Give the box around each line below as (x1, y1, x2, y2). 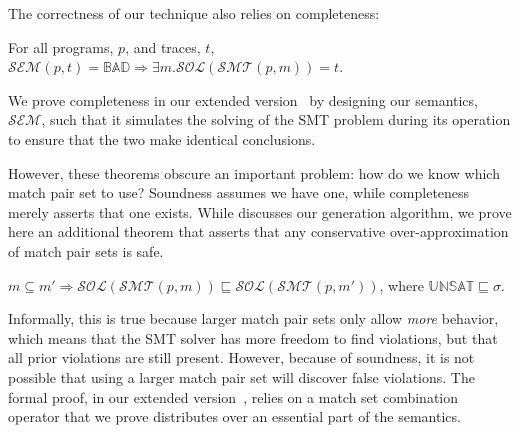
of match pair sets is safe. (8, 240, 164, 261)
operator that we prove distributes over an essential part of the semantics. (8, 406, 461, 427)
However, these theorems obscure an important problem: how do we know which (8, 162, 500, 183)
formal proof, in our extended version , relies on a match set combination (8, 386, 459, 407)
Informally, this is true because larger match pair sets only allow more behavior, (8, 308, 499, 329)
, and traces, (125, 36, 201, 57)
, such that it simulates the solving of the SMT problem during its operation (41, 109, 511, 130)
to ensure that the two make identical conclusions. (8, 128, 316, 149)
